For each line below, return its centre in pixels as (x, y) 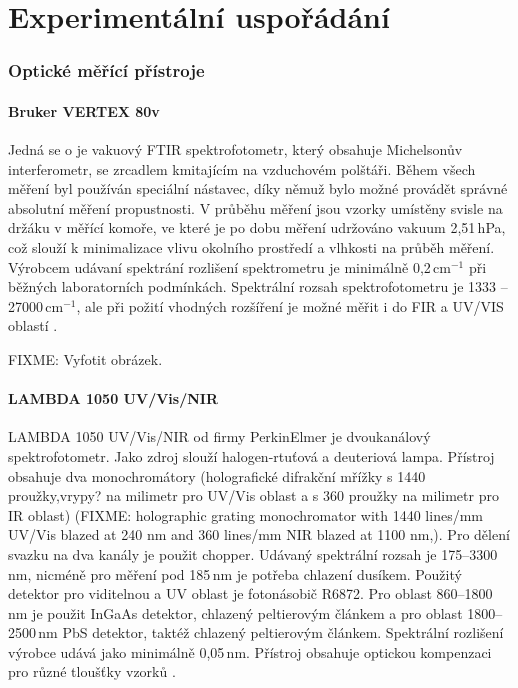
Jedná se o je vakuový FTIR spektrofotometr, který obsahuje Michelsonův (235, 149)
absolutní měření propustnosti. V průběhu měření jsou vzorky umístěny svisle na (255, 207)
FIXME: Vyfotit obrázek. (85, 358)
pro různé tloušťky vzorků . (92, 671)
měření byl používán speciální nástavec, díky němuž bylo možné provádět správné (258, 188)
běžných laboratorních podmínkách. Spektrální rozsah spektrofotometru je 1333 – (258, 286)
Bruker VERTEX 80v (84, 110)
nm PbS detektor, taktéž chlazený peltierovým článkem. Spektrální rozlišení (271, 632)
